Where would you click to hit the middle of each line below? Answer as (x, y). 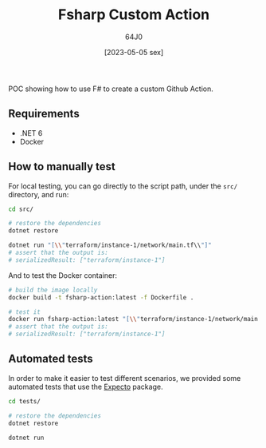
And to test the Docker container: (63, 275)
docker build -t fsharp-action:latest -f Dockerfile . (101, 297)
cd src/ (21, 209)
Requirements (44, 114)
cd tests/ (25, 401)
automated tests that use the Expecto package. (86, 387)
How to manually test (62, 167)
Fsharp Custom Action (134, 15)
